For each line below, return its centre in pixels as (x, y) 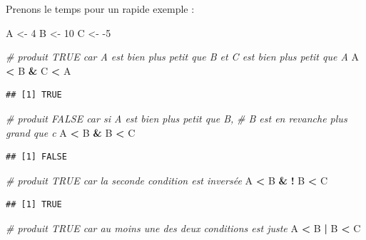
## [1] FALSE (36, 157)
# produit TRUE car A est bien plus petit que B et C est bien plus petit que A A (182, 57)
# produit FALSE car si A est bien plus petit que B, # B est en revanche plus (177, 118)
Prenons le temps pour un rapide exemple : (100, 9)
